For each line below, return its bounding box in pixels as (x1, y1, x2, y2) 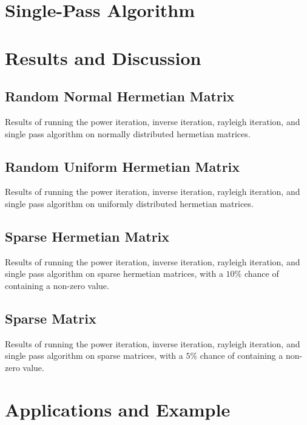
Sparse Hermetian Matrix (5, 226, 170, 245)
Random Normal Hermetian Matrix (5, 87, 235, 106)
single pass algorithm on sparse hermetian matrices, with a (5, 267, 223, 280)
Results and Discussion (5, 45, 201, 70)
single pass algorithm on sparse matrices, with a (5, 349, 183, 362)
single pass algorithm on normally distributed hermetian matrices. (5, 127, 251, 140)
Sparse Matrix (5, 308, 96, 327)
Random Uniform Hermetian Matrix (5, 157, 240, 175)
